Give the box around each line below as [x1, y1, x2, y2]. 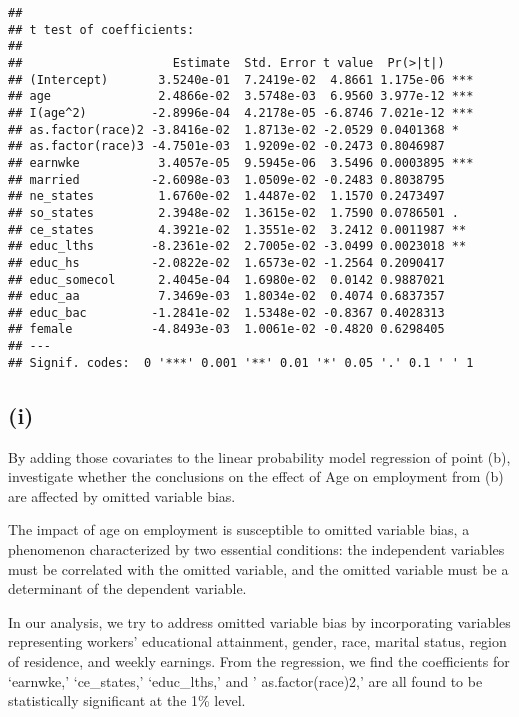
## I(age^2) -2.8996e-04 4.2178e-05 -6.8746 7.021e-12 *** [8, 105, 474, 120]
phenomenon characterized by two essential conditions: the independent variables [8, 539, 505, 560]
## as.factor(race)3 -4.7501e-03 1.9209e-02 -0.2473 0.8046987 [8, 139, 445, 154]
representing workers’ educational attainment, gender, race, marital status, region [8, 631, 507, 652]
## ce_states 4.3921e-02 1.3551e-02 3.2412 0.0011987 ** [8, 222, 467, 237]
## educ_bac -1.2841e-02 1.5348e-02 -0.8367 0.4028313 [8, 305, 445, 320]
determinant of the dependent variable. [8, 578, 247, 599]
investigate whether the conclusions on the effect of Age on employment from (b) [8, 466, 504, 487]
